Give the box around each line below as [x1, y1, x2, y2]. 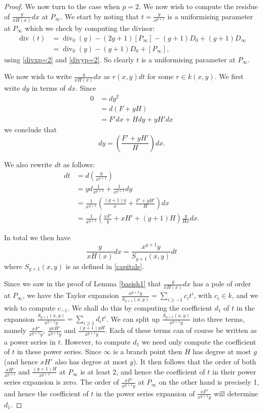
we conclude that [4, 124, 57, 135]
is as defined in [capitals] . [65, 260, 144, 271]
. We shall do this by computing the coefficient [67, 303, 212, 313]
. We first [214, 71, 244, 82]
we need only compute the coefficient [141, 336, 256, 347]
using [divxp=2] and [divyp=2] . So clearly [4, 54, 134, 64]
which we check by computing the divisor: [25, 22, 155, 33]
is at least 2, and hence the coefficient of [80, 366, 205, 377]
